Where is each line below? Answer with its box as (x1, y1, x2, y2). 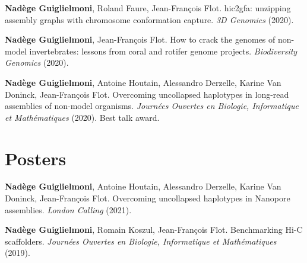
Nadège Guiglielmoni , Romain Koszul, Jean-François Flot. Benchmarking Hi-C (5, 223, 303, 236)
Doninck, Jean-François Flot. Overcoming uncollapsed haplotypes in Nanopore (5, 192, 290, 204)
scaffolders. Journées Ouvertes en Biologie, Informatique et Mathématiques (5, 235, 277, 247)
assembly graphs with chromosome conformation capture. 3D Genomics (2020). (5, 13, 294, 25)
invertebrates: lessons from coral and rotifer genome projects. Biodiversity (29, 44, 297, 57)
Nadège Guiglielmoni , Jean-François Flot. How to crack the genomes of (5, 33, 276, 46)
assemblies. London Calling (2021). (5, 203, 132, 216)
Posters (5, 146, 67, 170)
